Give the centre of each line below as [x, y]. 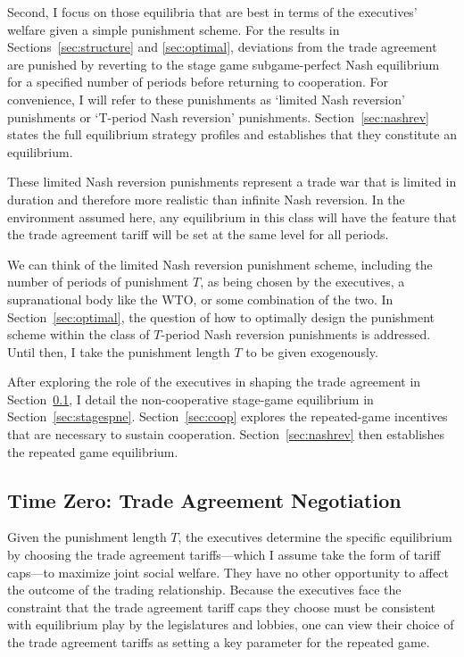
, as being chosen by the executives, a [302, 282]
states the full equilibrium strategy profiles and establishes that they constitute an [232, 134]
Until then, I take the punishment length [119, 351]
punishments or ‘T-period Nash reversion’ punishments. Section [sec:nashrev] [218, 116]
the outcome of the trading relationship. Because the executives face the [204, 590]
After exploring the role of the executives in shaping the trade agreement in [214, 382]
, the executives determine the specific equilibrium [315, 537]
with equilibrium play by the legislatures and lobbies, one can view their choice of [231, 624]
